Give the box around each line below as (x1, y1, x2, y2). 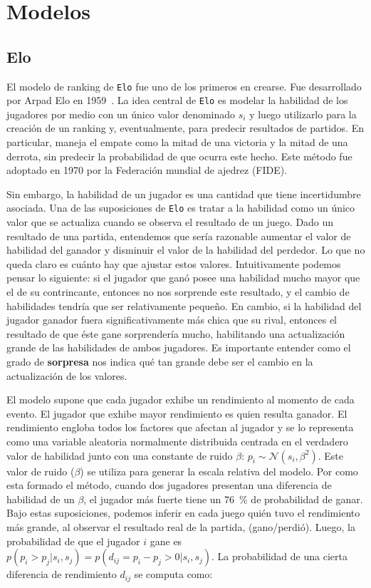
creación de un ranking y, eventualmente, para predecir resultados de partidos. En (6, 120, 365, 135)
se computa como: (134, 567, 213, 582)
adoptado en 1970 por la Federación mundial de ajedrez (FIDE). (6, 163, 288, 177)
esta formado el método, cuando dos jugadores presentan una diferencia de (6, 478, 332, 492)
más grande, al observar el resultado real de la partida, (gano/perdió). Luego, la (6, 519, 355, 534)
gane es (150, 533, 182, 548)
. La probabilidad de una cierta (211, 549, 348, 564)
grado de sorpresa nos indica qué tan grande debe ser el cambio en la (6, 354, 313, 369)
